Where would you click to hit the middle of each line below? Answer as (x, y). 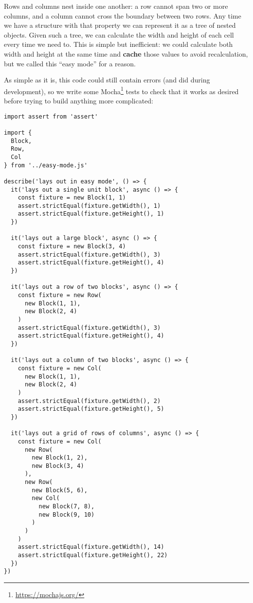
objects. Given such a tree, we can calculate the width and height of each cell (119, 34)
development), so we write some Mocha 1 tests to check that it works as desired (121, 90)
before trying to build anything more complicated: (79, 100)
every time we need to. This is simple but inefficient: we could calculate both (118, 44)
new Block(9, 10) (67, 514)
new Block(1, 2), (60, 458)
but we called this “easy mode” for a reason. (70, 63)
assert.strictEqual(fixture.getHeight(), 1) (91, 214)
